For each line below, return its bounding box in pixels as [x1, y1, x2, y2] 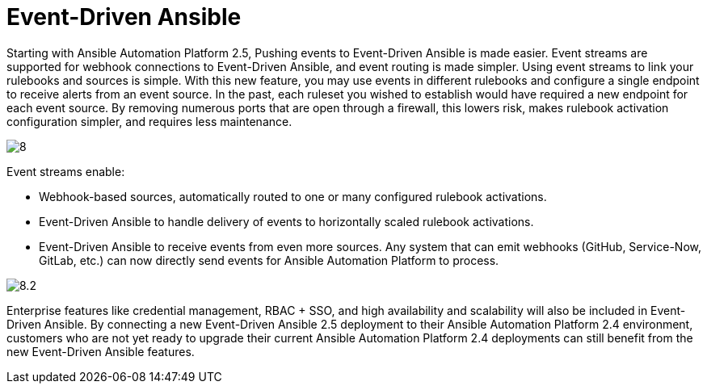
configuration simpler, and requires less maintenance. [6, 114, 292, 128]
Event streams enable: [6, 164, 125, 178]
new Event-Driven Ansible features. [6, 344, 195, 359]
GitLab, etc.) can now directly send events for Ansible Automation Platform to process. [39, 253, 499, 267]
